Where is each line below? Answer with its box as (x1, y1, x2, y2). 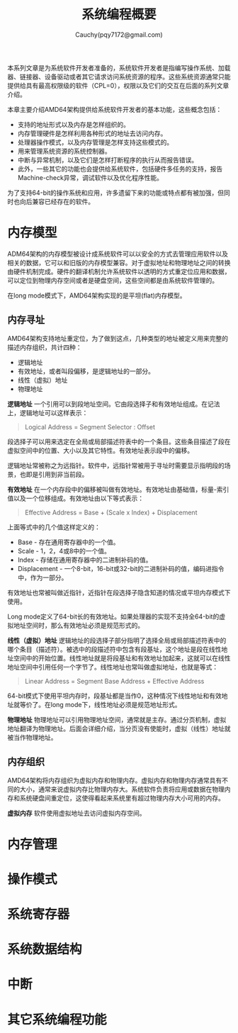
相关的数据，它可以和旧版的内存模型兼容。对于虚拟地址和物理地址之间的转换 (7, 258, 231, 266)
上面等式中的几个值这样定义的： (7, 522, 101, 531)
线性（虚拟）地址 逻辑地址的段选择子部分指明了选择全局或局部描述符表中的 (7, 636, 227, 645)
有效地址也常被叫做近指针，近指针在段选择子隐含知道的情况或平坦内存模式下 (7, 588, 231, 597)
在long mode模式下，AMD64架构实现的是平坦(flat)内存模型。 (7, 291, 186, 300)
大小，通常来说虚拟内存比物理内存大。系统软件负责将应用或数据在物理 (19, 784, 225, 794)
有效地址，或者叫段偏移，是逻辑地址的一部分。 (17, 366, 154, 376)
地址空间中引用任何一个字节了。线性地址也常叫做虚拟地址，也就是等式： (7, 662, 218, 671)
